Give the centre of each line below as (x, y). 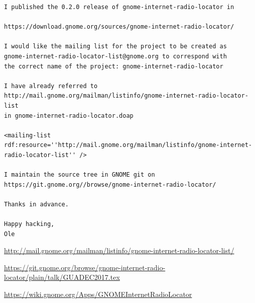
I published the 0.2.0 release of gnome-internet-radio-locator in (119, 7)
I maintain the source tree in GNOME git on (80, 175)
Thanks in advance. (36, 204)
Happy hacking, (29, 224)
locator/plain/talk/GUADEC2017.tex (62, 277)
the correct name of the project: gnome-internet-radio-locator (114, 66)
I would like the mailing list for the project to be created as (115, 47)
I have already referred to (51, 86)
